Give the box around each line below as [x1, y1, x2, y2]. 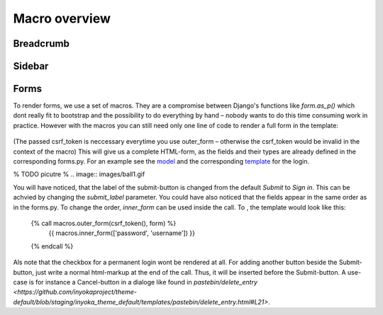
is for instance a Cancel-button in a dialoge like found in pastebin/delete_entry [28, 277, 258, 286]
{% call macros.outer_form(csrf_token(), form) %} [30, 219, 177, 227]
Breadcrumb [13, 38, 70, 50]
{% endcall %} [30, 241, 74, 251]
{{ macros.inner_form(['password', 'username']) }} [48, 229, 195, 237]
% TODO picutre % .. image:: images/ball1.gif [13, 170, 145, 178]
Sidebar [13, 60, 49, 72]
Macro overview [13, 11, 111, 26]
